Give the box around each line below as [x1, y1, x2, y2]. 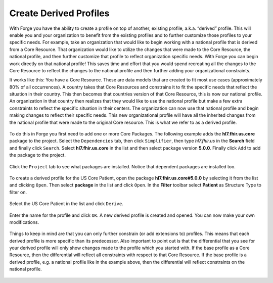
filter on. [9, 189, 27, 195]
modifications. [9, 219, 39, 225]
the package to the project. [9, 152, 66, 158]
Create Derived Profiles [9, 8, 110, 19]
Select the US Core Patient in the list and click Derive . [9, 201, 123, 207]
